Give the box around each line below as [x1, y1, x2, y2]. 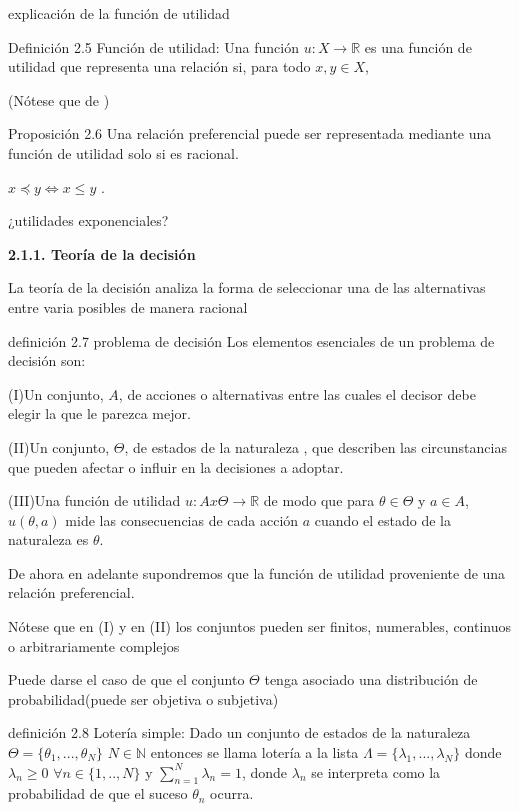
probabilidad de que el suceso [8, 783, 188, 804]
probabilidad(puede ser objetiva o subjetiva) [8, 688, 279, 709]
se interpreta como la [311, 761, 441, 782]
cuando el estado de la [314, 509, 452, 530]
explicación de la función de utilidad [8, 3, 230, 23]
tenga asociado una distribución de [264, 669, 478, 690]
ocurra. [210, 783, 254, 804]
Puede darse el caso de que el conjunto [8, 669, 245, 690]
